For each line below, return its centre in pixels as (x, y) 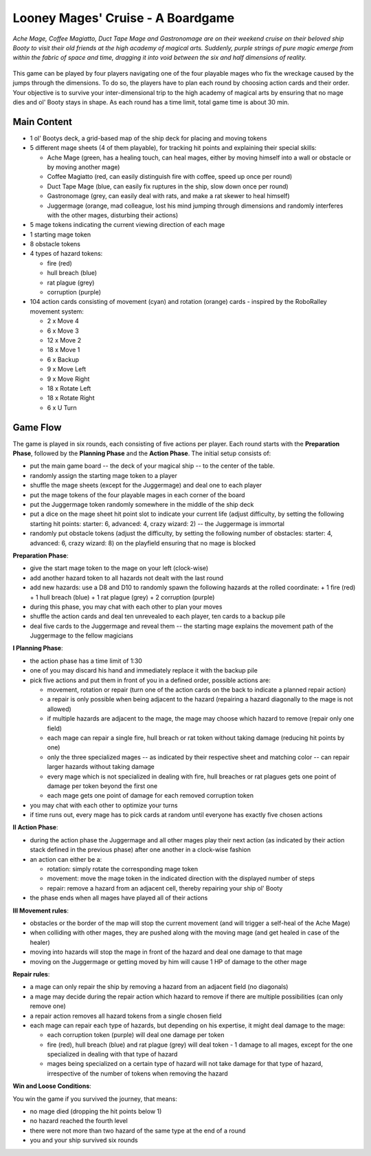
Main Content (42, 121)
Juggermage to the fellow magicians (81, 635)
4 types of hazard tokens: (66, 254)
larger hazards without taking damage (101, 767)
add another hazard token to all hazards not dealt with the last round (126, 578)
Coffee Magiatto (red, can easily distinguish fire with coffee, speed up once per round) (170, 177)
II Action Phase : (35, 827)
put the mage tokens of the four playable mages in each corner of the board (137, 494)
